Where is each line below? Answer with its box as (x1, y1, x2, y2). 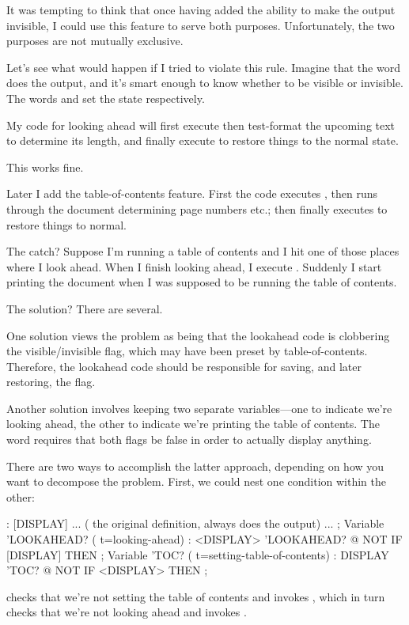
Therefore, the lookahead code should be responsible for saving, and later (6, 358, 362, 374)
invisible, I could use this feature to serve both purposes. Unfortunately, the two (6, 17, 395, 33)
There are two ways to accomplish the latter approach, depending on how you (6, 457, 384, 474)
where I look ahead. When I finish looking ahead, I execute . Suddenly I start (6, 258, 382, 275)
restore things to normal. (6, 216, 127, 233)
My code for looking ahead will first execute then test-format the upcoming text (6, 116, 396, 133)
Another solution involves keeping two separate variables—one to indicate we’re (6, 400, 392, 416)
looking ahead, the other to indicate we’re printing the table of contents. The (6, 415, 380, 432)
